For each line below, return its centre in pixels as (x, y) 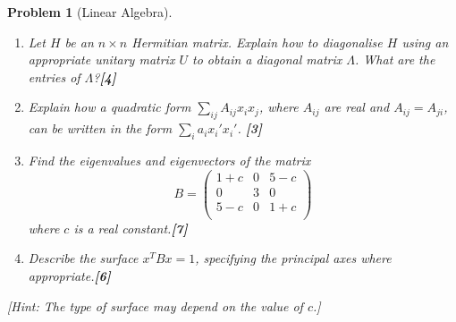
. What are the (395, 59)
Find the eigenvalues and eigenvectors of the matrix (169, 160)
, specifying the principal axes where (293, 258)
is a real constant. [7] (131, 228)
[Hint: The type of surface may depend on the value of (155, 305)
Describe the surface (83, 258)
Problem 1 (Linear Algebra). (90, 12)
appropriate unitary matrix (101, 59)
